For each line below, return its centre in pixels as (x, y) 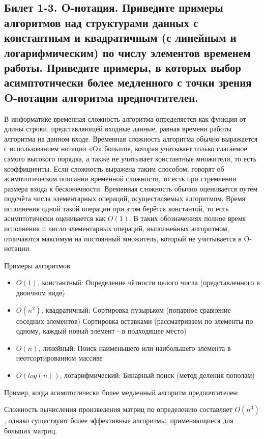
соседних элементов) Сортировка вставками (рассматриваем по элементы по (135, 321)
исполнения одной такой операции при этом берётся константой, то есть (116, 208)
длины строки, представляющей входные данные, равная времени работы (118, 129)
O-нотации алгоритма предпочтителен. (101, 97)
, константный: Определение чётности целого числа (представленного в (149, 282)
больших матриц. (31, 430)
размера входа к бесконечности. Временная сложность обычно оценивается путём (131, 188)
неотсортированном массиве (59, 358)
